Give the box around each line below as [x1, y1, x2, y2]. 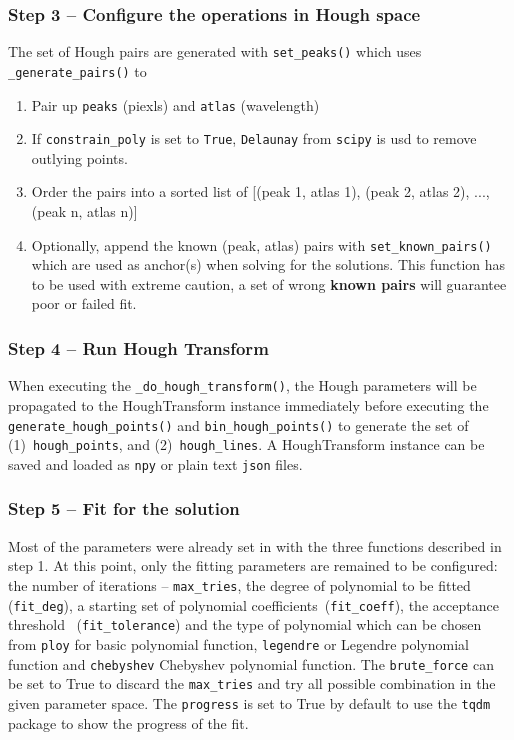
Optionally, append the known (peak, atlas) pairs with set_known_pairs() [31, 234, 492, 255]
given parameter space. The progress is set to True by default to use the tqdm [8, 692, 491, 713]
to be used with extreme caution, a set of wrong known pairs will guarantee [31, 273, 507, 294]
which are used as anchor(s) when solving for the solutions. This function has [31, 254, 506, 275]
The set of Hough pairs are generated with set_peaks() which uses [8, 41, 422, 62]
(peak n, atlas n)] [31, 201, 138, 222]
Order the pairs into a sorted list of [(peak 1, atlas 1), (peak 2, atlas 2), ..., [31, 181, 490, 202]
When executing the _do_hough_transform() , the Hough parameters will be [8, 375, 477, 396]
